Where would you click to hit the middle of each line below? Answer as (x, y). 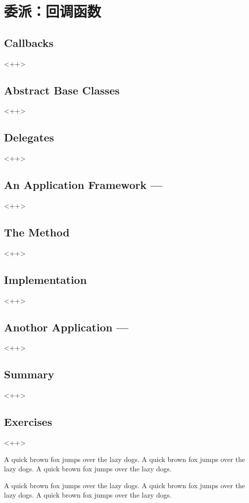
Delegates (29, 137)
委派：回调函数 (53, 11)
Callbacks (29, 42)
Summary (29, 374)
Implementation (46, 279)
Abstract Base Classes (62, 90)
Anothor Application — (66, 327)
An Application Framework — (83, 185)
